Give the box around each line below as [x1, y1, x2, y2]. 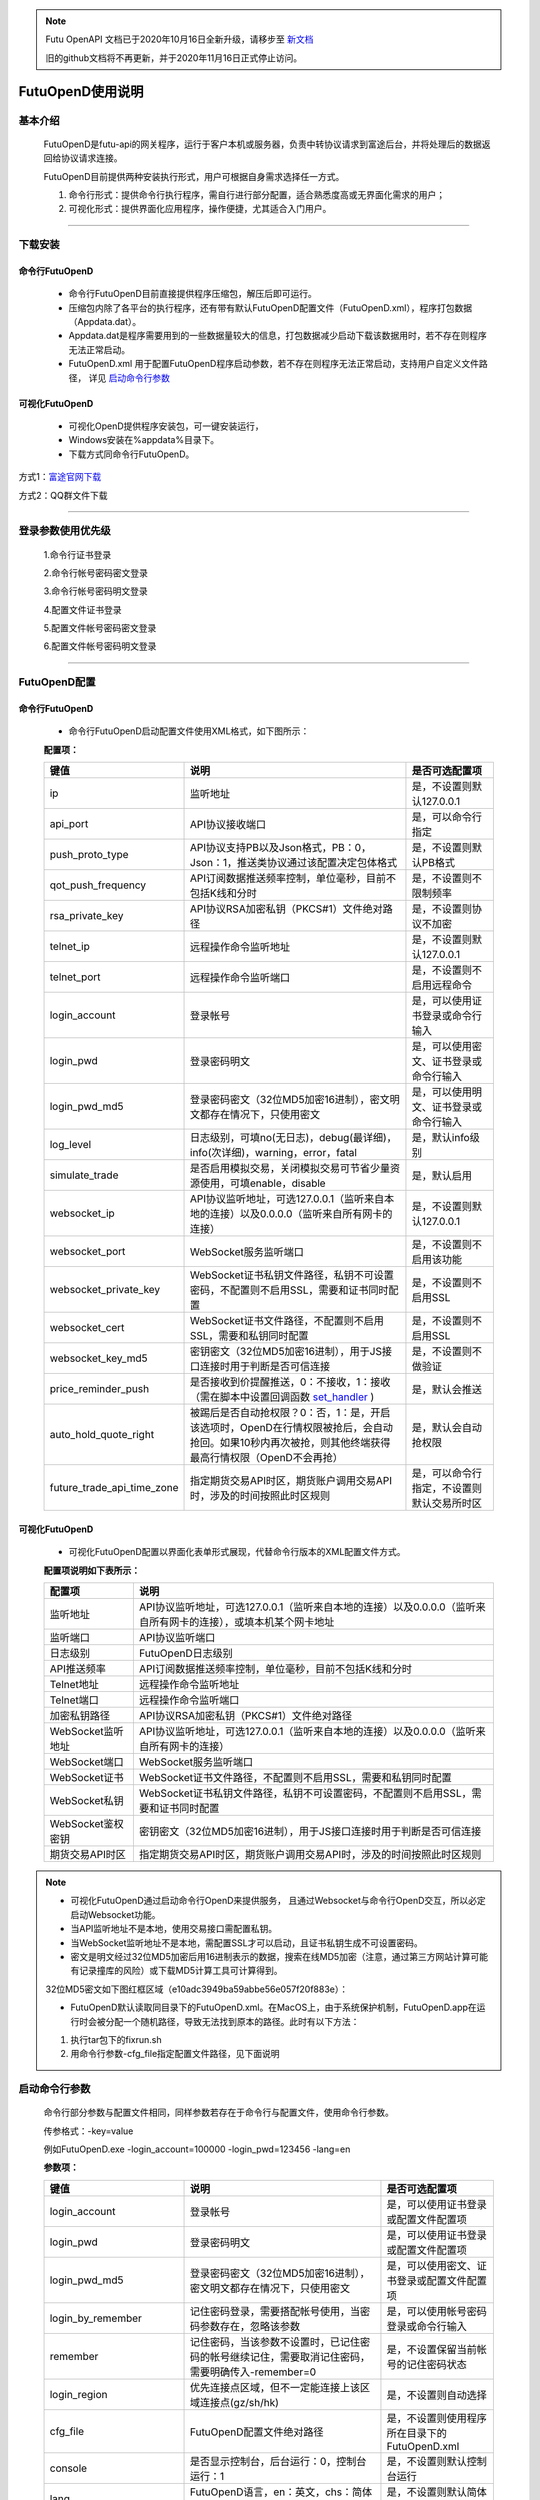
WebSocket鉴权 [49, 1816, 124, 1830]
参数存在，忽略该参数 [200, 2319, 301, 2333]
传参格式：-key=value [43, 2125, 134, 2137]
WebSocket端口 [49, 1755, 124, 1769]
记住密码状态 [406, 2357, 467, 2371]
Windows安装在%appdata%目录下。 [68, 434, 220, 446]
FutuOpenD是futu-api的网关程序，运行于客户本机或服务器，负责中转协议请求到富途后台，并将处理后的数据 [43, 138, 482, 150]
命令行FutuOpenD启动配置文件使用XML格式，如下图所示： [68, 725, 310, 737]
